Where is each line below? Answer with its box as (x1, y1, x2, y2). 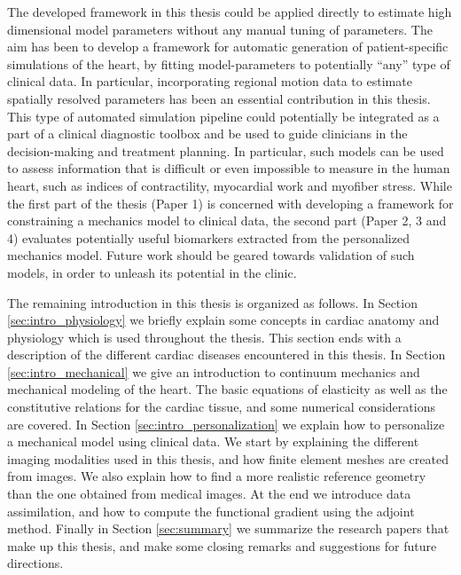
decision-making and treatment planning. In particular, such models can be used (7, 141, 444, 160)
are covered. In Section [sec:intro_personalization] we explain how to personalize (7, 414, 445, 433)
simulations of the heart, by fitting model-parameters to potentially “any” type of (7, 54, 450, 73)
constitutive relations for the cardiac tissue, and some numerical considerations (7, 398, 435, 416)
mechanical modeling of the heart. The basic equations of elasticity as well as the (7, 380, 448, 398)
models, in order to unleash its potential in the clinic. (7, 263, 297, 281)
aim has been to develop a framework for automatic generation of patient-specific (7, 37, 449, 56)
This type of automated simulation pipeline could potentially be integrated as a (7, 106, 440, 125)
